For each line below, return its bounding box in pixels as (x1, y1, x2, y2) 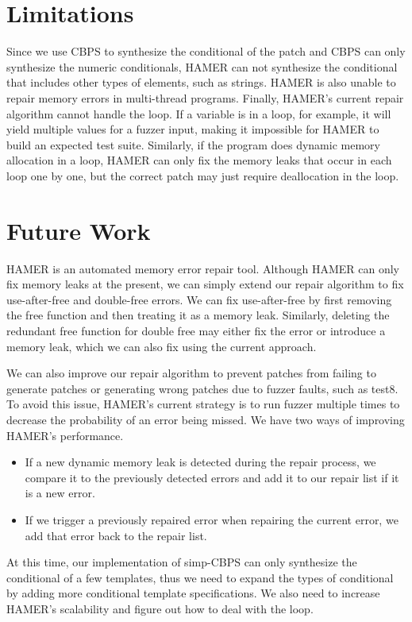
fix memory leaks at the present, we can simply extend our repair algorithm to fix (6, 276, 404, 292)
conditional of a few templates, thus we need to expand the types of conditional (6, 569, 394, 585)
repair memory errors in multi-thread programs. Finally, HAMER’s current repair (6, 89, 404, 106)
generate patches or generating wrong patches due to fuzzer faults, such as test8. (6, 380, 399, 396)
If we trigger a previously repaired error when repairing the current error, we (25, 511, 399, 527)
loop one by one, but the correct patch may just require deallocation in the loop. (6, 167, 399, 184)
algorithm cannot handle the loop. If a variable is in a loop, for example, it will (6, 105, 391, 122)
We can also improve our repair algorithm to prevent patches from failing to (6, 365, 376, 381)
